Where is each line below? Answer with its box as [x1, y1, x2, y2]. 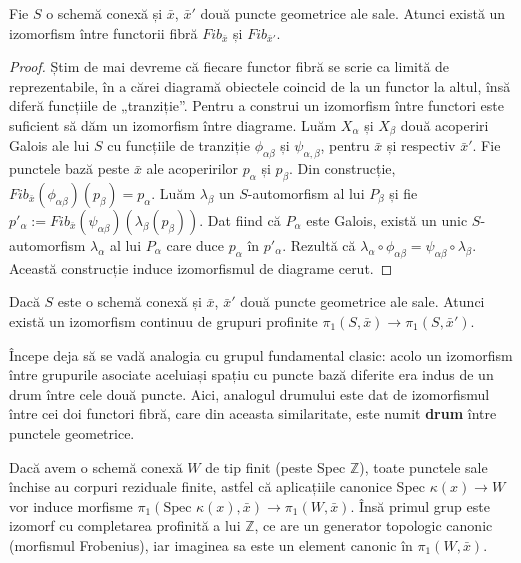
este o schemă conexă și [57, 291, 202, 312]
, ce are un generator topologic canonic [254, 515, 493, 536]
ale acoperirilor [146, 158, 239, 179]
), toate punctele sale [359, 456, 488, 477]
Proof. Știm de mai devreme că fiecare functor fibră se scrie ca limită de [9, 56, 450, 77]
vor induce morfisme [9, 495, 133, 516]
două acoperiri [400, 114, 489, 135]
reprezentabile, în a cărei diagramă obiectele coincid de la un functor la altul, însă [9, 75, 511, 96]
